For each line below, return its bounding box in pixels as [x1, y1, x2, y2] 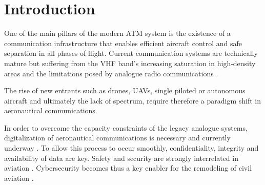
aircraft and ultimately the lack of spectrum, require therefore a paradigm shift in [4, 95, 261, 106]
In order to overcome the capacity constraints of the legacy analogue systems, [4, 122, 248, 133]
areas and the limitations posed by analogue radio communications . [4, 68, 218, 78]
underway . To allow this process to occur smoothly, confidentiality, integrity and [4, 142, 259, 153]
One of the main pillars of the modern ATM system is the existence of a [4, 28, 231, 38]
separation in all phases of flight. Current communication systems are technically [4, 48, 258, 58]
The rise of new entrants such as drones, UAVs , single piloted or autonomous [4, 85, 246, 96]
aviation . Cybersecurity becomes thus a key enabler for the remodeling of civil [4, 162, 252, 173]
